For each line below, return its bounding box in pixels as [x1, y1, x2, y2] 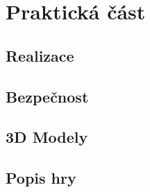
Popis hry [6, 167, 76, 189]
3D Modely [6, 126, 88, 148]
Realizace [6, 44, 74, 66]
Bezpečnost [6, 85, 89, 107]
